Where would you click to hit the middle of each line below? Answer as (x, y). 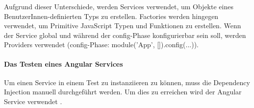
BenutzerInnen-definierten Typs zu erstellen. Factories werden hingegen (111, 16)
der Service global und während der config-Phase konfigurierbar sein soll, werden (125, 35)
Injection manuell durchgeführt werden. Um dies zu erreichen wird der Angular (123, 92)
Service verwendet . (33, 101)
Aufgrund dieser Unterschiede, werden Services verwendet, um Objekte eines (119, 6)
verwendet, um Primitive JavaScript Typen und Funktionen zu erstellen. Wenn (123, 26)
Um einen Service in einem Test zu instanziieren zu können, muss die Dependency (127, 82)
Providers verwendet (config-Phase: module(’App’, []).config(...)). (101, 45)
